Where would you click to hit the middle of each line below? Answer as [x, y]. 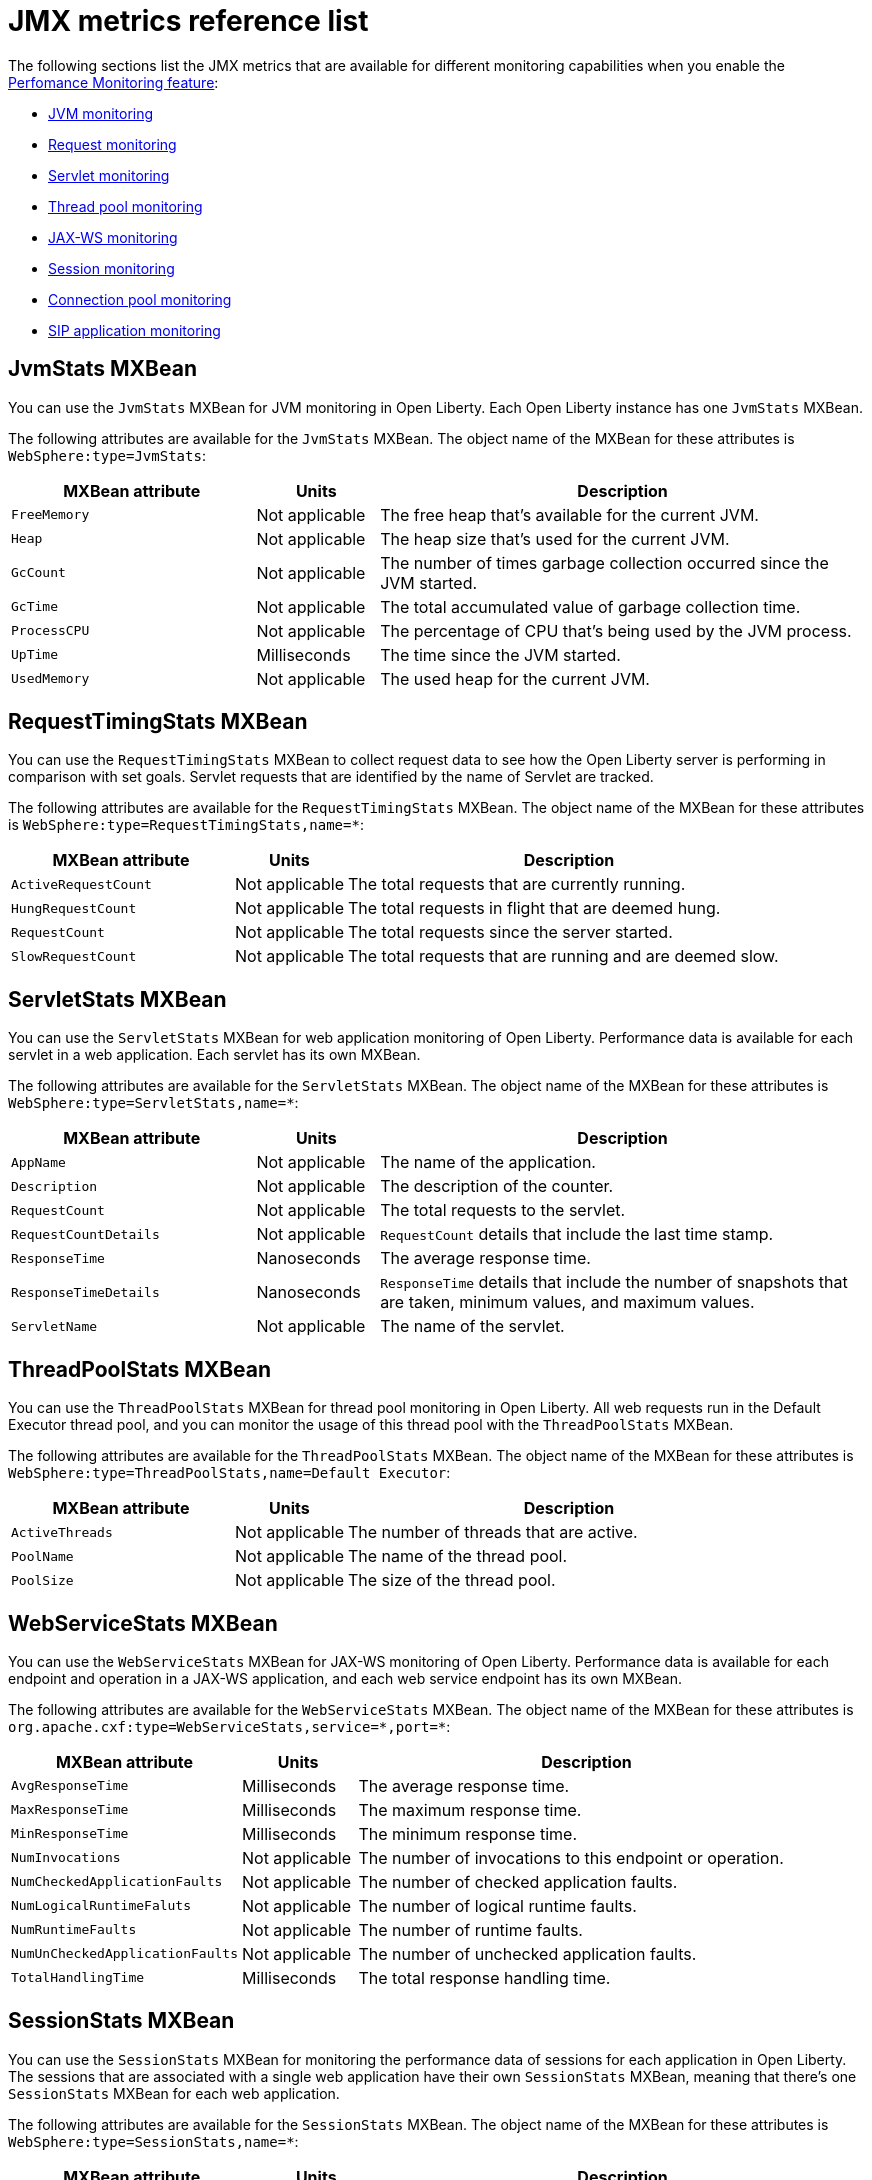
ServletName [54, 1326]
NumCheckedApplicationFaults [117, 1882]
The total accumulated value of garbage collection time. [590, 606]
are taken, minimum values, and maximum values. [567, 1302]
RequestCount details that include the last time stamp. [577, 1234]
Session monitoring [111, 268]
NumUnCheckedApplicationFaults [124, 1954]
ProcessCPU [50, 631]
